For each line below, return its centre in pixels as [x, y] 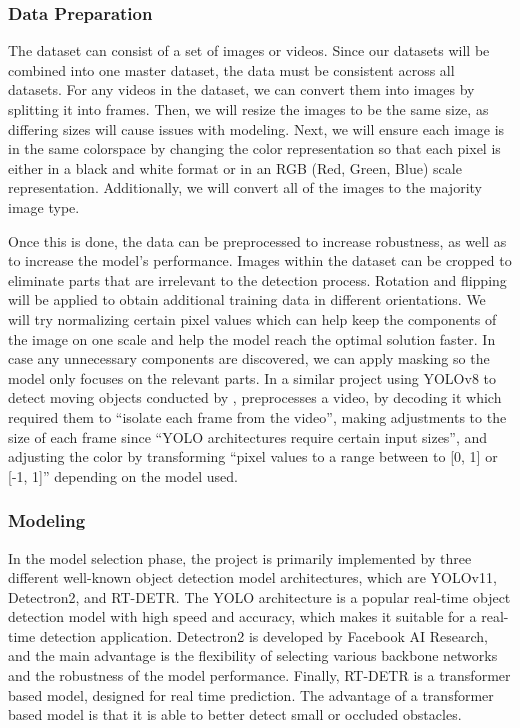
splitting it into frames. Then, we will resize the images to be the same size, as [248, 109]
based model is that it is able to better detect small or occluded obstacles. [235, 714]
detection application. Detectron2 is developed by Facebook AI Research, [263, 635]
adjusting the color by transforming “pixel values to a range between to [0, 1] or [253, 456]
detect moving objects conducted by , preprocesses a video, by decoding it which [255, 397]
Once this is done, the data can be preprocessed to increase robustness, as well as [257, 240]
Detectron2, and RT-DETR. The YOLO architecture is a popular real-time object [259, 596]
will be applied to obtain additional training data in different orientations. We [247, 299]
